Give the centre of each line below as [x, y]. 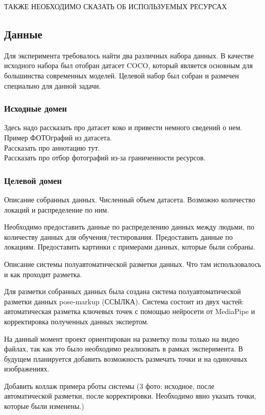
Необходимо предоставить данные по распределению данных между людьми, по [129, 227]
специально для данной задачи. [53, 85]
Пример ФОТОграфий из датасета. [58, 137]
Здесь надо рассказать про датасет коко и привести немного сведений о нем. [123, 127]
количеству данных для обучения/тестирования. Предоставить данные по [118, 236]
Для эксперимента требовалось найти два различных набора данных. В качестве [129, 55]
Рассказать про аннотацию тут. [52, 147]
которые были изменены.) [44, 406]
